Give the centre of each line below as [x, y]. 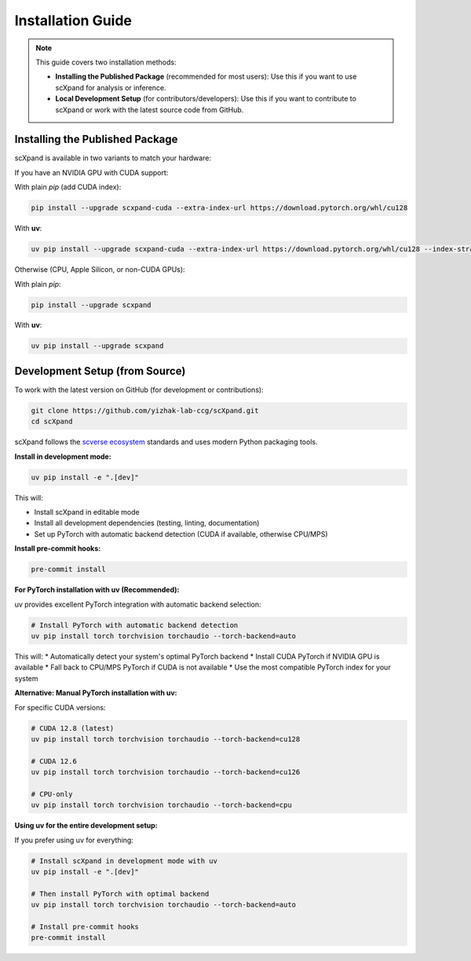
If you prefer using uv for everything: [74, 840]
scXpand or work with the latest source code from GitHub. [150, 109]
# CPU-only [52, 794]
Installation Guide [73, 20]
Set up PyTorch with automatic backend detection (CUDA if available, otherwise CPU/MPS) [181, 534]
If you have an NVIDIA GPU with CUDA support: [91, 172]
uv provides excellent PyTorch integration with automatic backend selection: [138, 604]
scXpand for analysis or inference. [111, 87]
